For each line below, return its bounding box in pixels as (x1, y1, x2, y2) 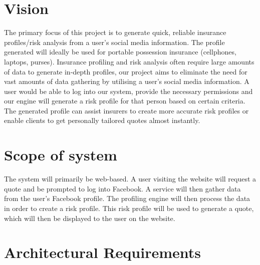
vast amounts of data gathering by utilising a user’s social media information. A (4, 76, 249, 86)
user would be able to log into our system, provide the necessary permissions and (4, 85, 253, 96)
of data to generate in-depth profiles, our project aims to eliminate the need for (4, 66, 247, 76)
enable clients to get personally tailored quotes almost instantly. (4, 115, 200, 125)
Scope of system (4, 144, 117, 165)
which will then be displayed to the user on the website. (4, 212, 175, 223)
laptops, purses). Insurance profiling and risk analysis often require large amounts (4, 56, 254, 66)
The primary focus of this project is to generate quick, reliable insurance (4, 27, 226, 37)
